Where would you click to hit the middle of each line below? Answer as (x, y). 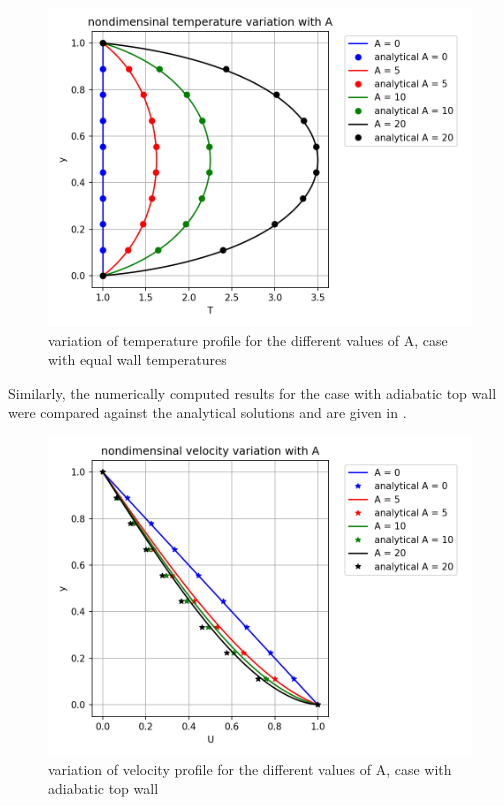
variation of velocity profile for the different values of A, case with (250, 768)
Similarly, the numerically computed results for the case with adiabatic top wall (252, 392)
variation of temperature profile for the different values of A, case (248, 339)
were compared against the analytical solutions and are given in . (207, 412)
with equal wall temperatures (137, 359)
